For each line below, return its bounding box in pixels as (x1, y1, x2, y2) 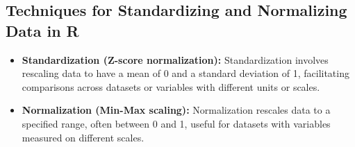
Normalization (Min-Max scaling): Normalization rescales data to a (22, 103, 331, 117)
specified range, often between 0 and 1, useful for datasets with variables (22, 116, 331, 130)
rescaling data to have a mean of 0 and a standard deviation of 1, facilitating (22, 66, 349, 80)
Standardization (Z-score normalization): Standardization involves (22, 52, 329, 67)
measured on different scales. (22, 130, 145, 144)
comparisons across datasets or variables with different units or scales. (22, 79, 320, 94)
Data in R (6, 19, 79, 41)
